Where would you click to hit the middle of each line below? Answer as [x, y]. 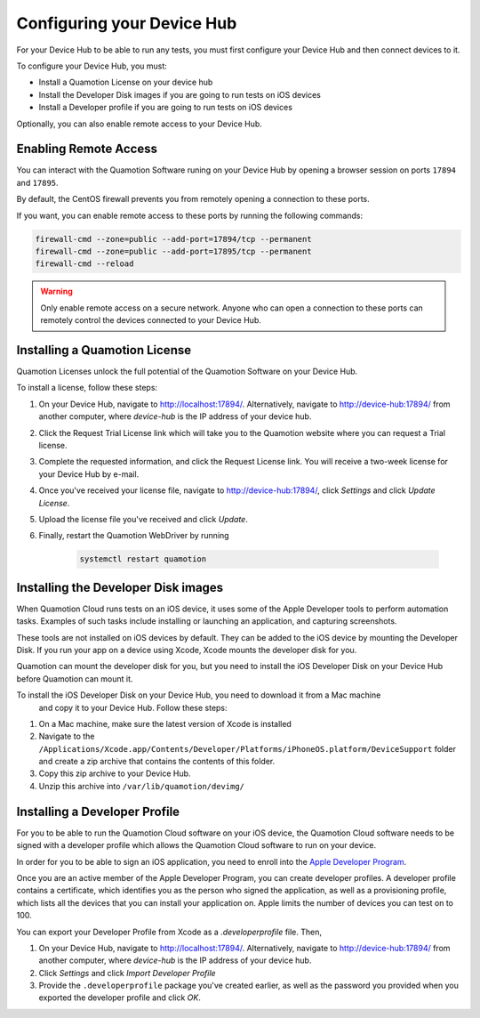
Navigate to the [67, 736]
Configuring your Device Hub [127, 23]
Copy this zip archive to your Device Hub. [115, 773]
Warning [56, 291]
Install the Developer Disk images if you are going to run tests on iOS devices [180, 94]
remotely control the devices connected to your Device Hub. [151, 320]
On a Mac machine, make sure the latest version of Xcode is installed [165, 723]
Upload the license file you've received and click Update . [143, 519]
